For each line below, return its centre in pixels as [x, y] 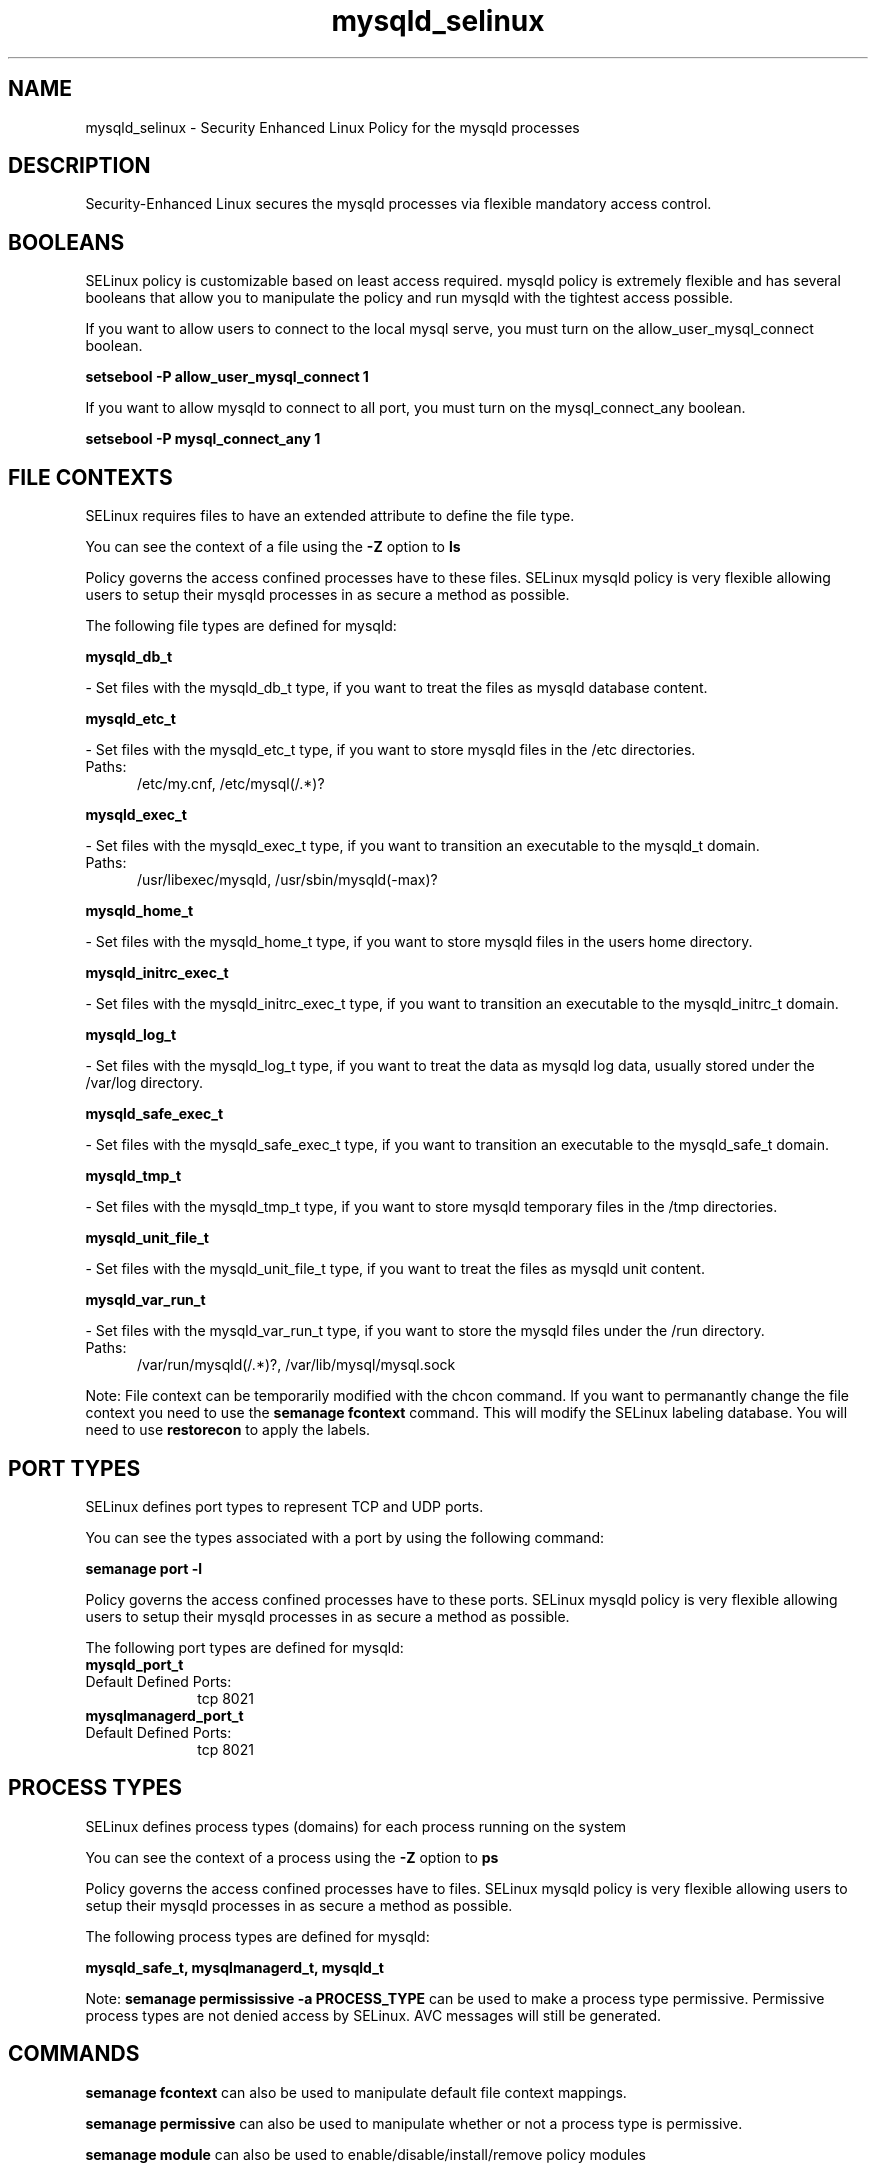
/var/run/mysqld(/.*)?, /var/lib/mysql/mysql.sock [296, 1365]
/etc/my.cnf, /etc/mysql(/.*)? [231, 784]
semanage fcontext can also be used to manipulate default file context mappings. [356, 2092]
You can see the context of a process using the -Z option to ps [292, 1857]
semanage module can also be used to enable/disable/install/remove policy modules [366, 2154]
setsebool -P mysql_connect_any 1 [203, 439]
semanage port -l [143, 1568]
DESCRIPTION [79, 166]
